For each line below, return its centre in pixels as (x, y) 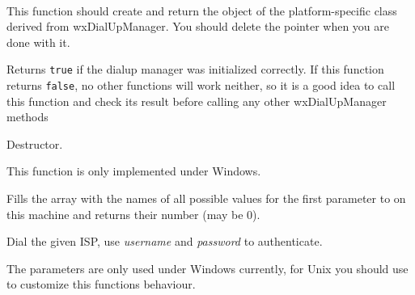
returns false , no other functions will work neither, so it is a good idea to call (201, 85)
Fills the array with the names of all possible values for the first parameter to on (206, 198)
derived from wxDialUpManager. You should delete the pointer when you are (198, 26)
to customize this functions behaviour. (101, 284)
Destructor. (35, 143)
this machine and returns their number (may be (125, 214)
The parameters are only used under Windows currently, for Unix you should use (207, 268)
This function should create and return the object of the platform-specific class (202, 10)
